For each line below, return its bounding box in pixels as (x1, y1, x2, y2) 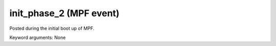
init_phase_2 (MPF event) (9, 8, 120, 19)
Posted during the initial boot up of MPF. (9, 25, 95, 31)
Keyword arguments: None (9, 34, 66, 40)
